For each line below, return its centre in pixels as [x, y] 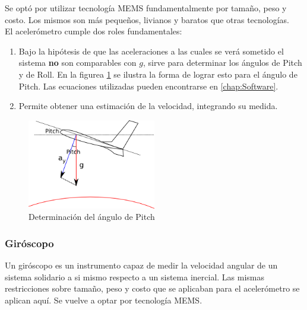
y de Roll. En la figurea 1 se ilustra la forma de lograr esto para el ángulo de [158, 74]
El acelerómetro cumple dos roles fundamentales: [94, 31]
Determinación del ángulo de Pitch [92, 217]
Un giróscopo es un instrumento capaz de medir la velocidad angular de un [141, 265]
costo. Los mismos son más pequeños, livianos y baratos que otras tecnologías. [147, 19]
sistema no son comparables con [77, 63]
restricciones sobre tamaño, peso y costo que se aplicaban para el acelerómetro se [152, 288]
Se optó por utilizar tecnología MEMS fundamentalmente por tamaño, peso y [146, 8]
